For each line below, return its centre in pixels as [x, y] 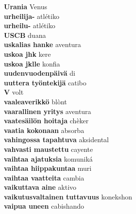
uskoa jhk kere [27, 54]
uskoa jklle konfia [32, 63]
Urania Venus [26, 6]
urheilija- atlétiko [32, 16]
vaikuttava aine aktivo [40, 187]
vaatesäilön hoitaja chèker [46, 121]
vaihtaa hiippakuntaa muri [48, 168]
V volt [14, 92]
